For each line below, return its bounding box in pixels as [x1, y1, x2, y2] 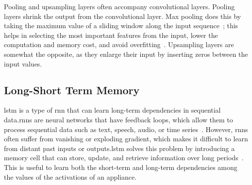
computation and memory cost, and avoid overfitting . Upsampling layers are [4, 39, 234, 50]
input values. [4, 58, 42, 68]
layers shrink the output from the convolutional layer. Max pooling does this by [4, 11, 241, 21]
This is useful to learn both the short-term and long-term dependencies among [4, 162, 237, 172]
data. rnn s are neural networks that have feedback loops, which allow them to [4, 114, 233, 124]
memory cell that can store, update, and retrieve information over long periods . [4, 152, 244, 163]
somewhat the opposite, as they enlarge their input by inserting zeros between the [4, 49, 248, 59]
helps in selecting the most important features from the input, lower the [4, 30, 218, 40]
